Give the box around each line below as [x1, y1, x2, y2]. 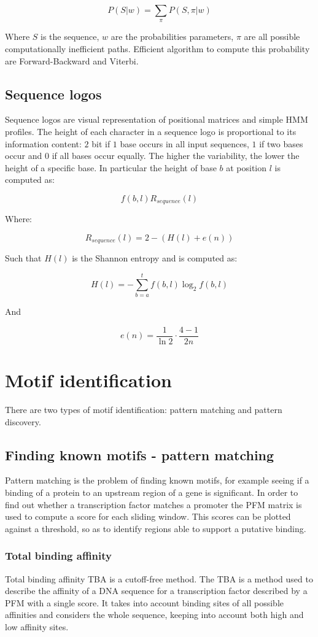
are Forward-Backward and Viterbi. [5, 54, 139, 67]
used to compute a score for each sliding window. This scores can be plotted [5, 510, 291, 523]
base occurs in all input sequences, [120, 137, 249, 150]
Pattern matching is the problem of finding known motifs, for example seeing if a [5, 474, 309, 487]
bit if [91, 137, 111, 150]
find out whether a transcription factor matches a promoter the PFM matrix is [5, 498, 302, 511]
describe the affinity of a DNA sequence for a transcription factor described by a [5, 584, 308, 597]
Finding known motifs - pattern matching [5, 445, 274, 464]
